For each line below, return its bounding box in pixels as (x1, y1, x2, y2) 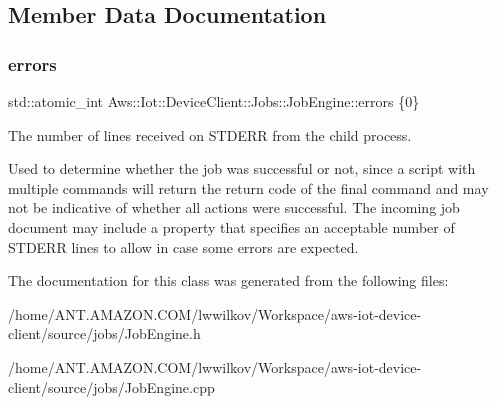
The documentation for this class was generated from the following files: (8, 270, 449, 291)
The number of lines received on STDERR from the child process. (8, 124, 412, 145)
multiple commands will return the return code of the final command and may (8, 177, 489, 198)
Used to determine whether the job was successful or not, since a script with (8, 158, 476, 179)
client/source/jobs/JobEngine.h (8, 323, 201, 344)
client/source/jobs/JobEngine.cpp (8, 376, 215, 397)
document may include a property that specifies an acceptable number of (8, 216, 455, 237)
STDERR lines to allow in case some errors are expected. (8, 236, 359, 257)
